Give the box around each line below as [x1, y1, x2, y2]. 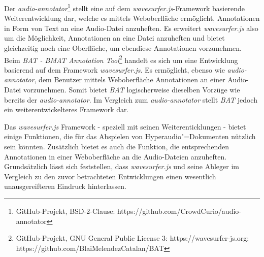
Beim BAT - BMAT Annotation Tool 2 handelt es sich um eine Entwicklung [4, 53, 238, 65]
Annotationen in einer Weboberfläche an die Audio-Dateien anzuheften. [4, 151, 227, 162]
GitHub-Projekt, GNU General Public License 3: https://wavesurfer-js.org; [16, 233, 249, 243]
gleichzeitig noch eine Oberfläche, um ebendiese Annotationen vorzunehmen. [4, 43, 242, 53]
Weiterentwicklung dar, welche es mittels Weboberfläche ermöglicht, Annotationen [4, 13, 260, 23]
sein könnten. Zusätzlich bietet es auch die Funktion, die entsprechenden [4, 141, 229, 152]
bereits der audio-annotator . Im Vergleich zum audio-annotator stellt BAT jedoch [4, 94, 257, 105]
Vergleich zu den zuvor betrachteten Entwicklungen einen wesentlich [4, 171, 216, 181]
